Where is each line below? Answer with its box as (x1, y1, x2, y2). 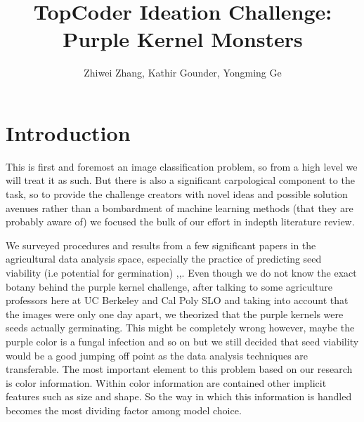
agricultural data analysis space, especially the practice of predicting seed (6, 251, 322, 266)
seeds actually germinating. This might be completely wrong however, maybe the (6, 320, 355, 335)
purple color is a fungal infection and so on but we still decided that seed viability (6, 334, 359, 348)
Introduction (6, 118, 131, 147)
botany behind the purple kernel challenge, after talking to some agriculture (6, 279, 333, 294)
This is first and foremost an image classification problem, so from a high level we (6, 159, 358, 173)
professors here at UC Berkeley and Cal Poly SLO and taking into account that (6, 293, 349, 308)
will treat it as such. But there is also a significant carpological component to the (6, 173, 355, 187)
